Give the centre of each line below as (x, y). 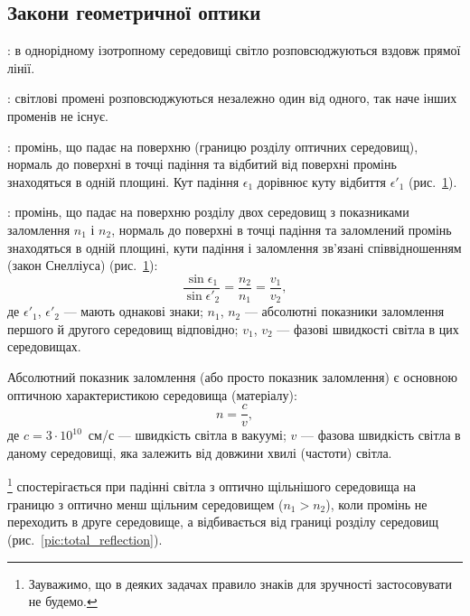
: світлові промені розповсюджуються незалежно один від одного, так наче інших (232, 98)
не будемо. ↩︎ (63, 601)
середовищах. (44, 346)
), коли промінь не (376, 504)
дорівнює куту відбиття (321, 181)
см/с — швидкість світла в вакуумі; (187, 435)
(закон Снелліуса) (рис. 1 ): (83, 265)
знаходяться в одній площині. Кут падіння (123, 181)
